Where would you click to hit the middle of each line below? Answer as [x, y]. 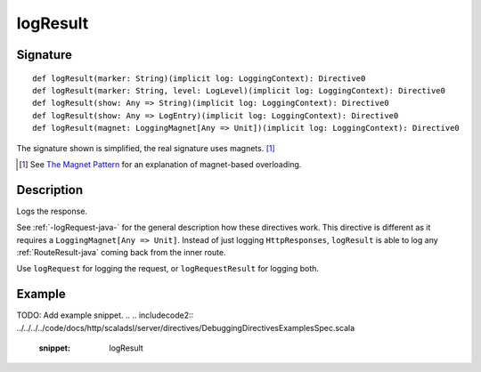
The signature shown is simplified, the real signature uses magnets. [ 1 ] [146, 148]
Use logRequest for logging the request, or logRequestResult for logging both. [168, 269]
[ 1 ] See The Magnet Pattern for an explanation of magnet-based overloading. [160, 164]
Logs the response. [52, 211]
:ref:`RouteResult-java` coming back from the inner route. [121, 252]
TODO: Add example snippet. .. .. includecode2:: [105, 315]
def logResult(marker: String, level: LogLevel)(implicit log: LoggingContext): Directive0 [239, 90]
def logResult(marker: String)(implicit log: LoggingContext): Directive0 [199, 78]
